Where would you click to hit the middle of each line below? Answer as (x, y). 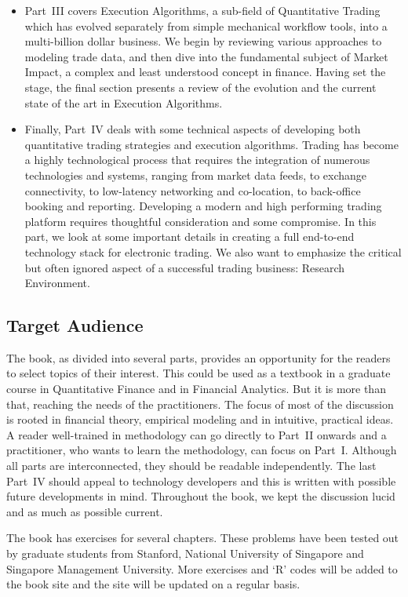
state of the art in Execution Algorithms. (124, 102)
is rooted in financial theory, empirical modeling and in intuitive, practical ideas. (200, 419)
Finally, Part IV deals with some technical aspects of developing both (193, 129)
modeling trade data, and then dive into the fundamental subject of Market (206, 56)
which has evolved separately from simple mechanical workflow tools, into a (206, 25)
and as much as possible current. (85, 511)
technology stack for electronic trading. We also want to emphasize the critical (213, 251)
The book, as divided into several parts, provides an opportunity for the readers (199, 357)
